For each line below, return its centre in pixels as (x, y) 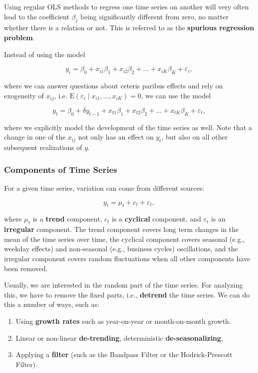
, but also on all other (194, 137)
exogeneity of (24, 95)
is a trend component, (67, 219)
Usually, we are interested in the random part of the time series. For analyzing (124, 285)
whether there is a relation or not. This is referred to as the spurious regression (129, 28)
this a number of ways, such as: (52, 304)
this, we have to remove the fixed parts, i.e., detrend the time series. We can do (127, 294)
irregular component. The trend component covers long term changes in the (121, 229)
